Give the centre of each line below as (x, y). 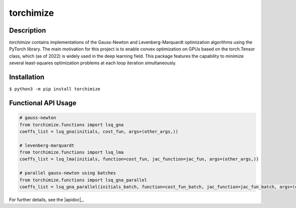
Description (28, 30)
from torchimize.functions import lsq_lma (72, 152)
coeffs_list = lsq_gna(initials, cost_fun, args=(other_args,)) (99, 131)
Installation (27, 77)
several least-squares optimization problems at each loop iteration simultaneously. (93, 63)
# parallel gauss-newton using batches (68, 173)
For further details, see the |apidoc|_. (47, 200)
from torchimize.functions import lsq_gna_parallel (83, 180)
